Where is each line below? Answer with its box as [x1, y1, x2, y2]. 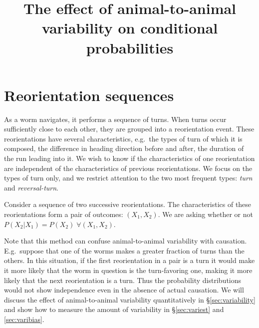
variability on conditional [41, 17, 218, 38]
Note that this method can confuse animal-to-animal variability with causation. [4, 235, 247, 246]
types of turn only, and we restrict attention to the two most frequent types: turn [4, 172, 253, 183]
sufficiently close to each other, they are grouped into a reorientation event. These [4, 123, 255, 134]
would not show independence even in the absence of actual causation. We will [4, 284, 244, 295]
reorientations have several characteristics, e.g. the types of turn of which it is [4, 133, 243, 143]
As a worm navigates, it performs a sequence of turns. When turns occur [4, 113, 227, 124]
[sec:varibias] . [4, 313, 44, 324]
